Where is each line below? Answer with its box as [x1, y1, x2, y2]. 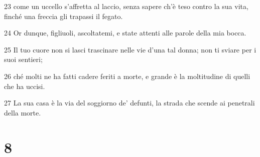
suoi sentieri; [4, 54, 43, 64]
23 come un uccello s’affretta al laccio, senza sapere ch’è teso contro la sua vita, [4, 1, 248, 11]
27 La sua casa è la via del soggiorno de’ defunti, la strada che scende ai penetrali [4, 97, 255, 108]
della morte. [4, 107, 41, 117]
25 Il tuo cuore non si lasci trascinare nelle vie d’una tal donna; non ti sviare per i [4, 44, 256, 54]
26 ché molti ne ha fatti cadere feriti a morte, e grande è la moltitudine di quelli [4, 70, 250, 81]
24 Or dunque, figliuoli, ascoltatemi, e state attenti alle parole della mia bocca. [4, 27, 246, 38]
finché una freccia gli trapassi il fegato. [4, 10, 123, 21]
